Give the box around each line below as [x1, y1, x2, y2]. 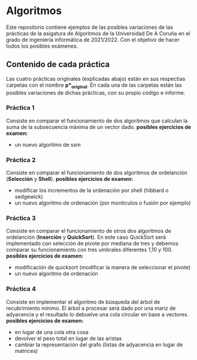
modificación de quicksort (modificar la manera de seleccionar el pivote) [14, 264, 191, 271]
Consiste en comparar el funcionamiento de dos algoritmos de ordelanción [6, 169, 188, 176]
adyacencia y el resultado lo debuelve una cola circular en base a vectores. [6, 311, 189, 318]
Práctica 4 [6, 285, 36, 293]
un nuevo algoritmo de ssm [14, 141, 81, 148]
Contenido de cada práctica [6, 60, 110, 70]
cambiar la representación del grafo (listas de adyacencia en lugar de [14, 341, 183, 348]
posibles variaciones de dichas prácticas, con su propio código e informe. [6, 89, 185, 96]
